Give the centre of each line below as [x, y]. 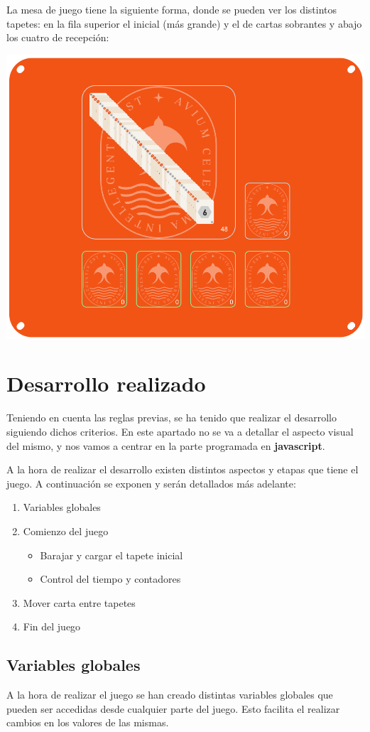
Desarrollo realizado [106, 383]
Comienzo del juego [66, 531]
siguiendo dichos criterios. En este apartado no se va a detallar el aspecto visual [180, 432]
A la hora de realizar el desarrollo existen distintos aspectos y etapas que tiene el [183, 469]
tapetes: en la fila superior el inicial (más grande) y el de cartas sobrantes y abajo [184, 23]
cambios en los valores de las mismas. [88, 722]
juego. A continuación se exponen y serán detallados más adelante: [151, 483]
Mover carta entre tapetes [79, 602]
